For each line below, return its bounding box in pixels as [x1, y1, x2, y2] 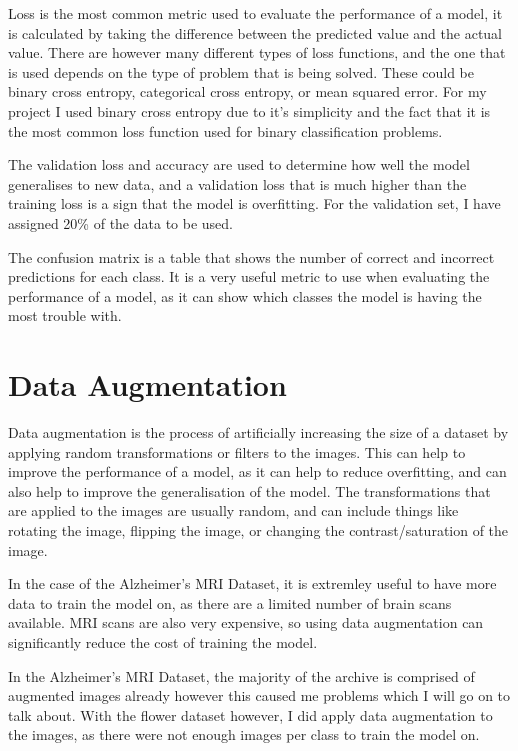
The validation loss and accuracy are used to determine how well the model [8, 154, 470, 175]
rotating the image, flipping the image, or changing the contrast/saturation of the [8, 520, 509, 540]
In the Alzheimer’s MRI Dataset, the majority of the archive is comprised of [8, 665, 475, 686]
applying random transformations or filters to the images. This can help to [8, 441, 466, 462]
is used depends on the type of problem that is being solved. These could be [8, 61, 474, 82]
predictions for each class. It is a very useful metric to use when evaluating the [8, 266, 490, 287]
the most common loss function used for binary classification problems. [8, 120, 443, 141]
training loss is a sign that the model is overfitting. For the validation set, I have [8, 193, 501, 214]
